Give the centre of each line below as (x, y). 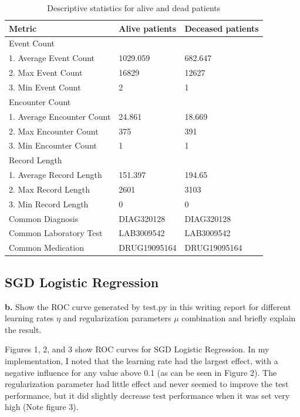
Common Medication (46, 248)
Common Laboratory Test (56, 233)
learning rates (29, 318)
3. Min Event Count (45, 87)
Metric (23, 28)
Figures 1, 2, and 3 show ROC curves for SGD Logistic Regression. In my (137, 349)
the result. (23, 329)
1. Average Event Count (52, 58)
